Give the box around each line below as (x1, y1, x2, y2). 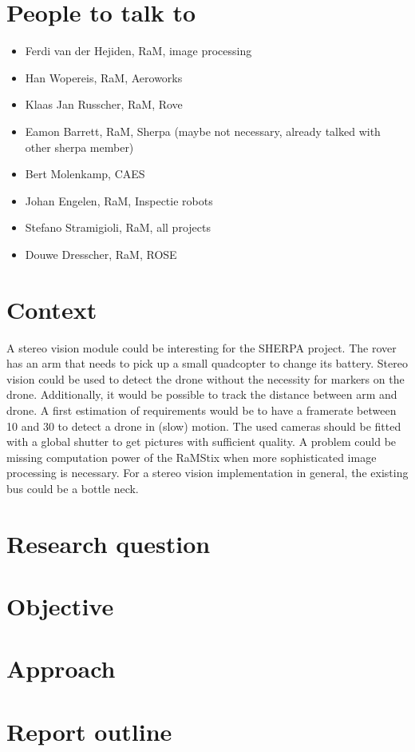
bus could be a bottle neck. (6, 479, 139, 496)
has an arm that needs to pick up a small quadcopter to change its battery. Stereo (6, 355, 408, 372)
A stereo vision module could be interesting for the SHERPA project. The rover (6, 339, 397, 356)
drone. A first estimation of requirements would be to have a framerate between (6, 401, 397, 418)
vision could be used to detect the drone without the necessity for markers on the (6, 370, 405, 387)
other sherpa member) (25, 138, 134, 155)
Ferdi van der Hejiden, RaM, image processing (25, 42, 252, 59)
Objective (6, 590, 114, 623)
